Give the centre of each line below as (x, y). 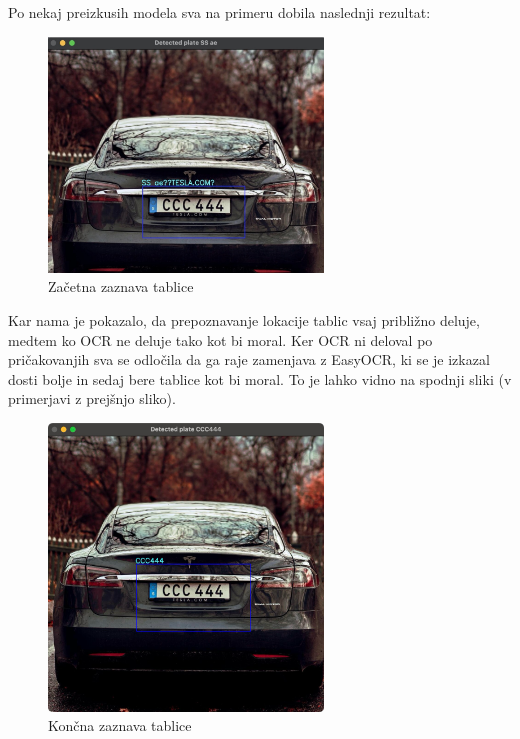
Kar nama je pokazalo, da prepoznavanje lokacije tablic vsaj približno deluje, (244, 320)
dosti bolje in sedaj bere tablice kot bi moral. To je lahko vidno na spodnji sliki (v (260, 378)
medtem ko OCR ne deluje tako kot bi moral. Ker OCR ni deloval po (220, 339)
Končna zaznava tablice (120, 725)
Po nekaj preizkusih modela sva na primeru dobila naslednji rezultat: (219, 12)
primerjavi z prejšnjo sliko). (92, 398)
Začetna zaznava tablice (121, 286)
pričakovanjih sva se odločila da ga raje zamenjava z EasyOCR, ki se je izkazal (249, 359)
